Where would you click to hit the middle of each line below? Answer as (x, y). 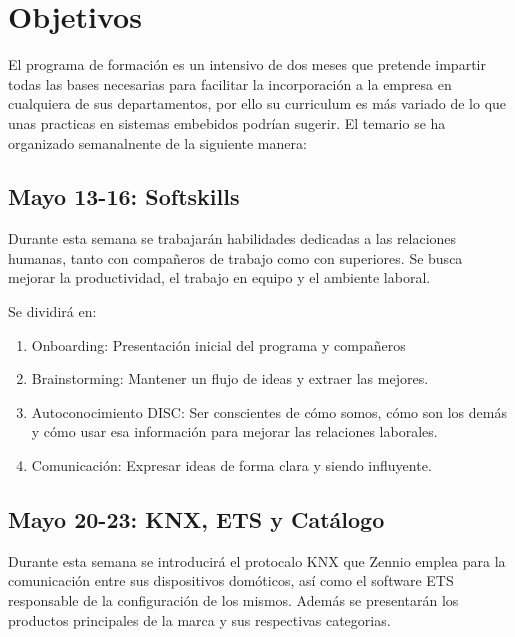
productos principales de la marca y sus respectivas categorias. (199, 619)
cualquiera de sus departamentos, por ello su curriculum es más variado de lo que (257, 103)
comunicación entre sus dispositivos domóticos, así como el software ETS (231, 580)
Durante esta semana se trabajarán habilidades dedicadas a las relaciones (232, 238)
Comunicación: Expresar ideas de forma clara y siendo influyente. (231, 465)
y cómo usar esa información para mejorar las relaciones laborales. (234, 431)
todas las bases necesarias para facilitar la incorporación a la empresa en (230, 83)
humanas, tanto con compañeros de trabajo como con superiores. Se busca (235, 257)
